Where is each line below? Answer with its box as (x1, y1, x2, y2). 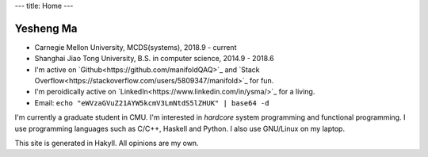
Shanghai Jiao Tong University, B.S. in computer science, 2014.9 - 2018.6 (34, 54, 274, 63)
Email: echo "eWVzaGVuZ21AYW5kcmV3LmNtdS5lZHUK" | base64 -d (34, 98, 269, 107)
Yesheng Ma (14, 21, 78, 35)
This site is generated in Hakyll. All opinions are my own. (14, 139, 199, 148)
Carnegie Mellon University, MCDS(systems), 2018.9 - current (34, 42, 237, 52)
